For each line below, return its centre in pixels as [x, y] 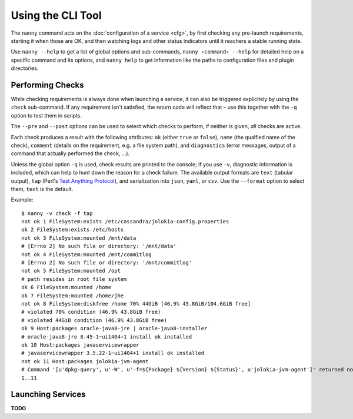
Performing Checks [47, 85]
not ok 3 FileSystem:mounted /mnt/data [79, 238]
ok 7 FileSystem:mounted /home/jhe [73, 296]
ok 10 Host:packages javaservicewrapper [80, 345]
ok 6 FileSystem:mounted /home [66, 287]
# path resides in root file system [74, 279]
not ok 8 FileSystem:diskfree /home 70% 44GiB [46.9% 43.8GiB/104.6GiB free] [136, 304]
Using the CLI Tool [56, 15]
